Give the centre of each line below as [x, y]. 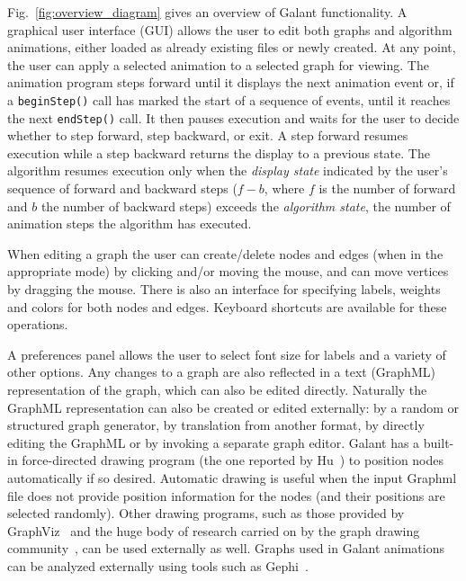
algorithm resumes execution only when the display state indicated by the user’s [228, 170]
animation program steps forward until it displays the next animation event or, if [231, 82]
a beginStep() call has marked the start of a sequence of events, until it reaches [229, 99]
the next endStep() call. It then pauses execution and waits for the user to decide [233, 117]
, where [284, 188]
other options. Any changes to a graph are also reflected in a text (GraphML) [221, 372]
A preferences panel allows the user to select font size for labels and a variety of [227, 354]
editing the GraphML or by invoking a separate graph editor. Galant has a [214, 442]
